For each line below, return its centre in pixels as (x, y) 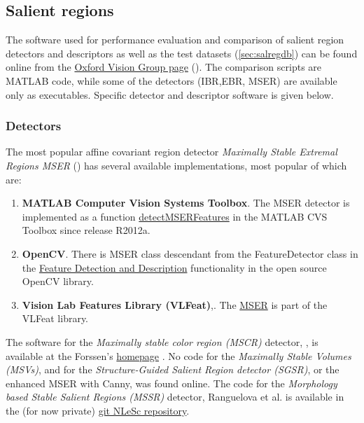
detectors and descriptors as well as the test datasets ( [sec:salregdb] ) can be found (182, 53)
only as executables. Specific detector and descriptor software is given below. (170, 94)
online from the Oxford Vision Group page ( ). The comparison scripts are (164, 67)
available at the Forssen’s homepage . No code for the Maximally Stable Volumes (178, 355)
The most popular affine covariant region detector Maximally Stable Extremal (171, 152)
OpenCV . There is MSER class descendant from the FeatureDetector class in (190, 253)
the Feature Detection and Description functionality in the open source (174, 267)
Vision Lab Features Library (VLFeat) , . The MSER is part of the (175, 304)
